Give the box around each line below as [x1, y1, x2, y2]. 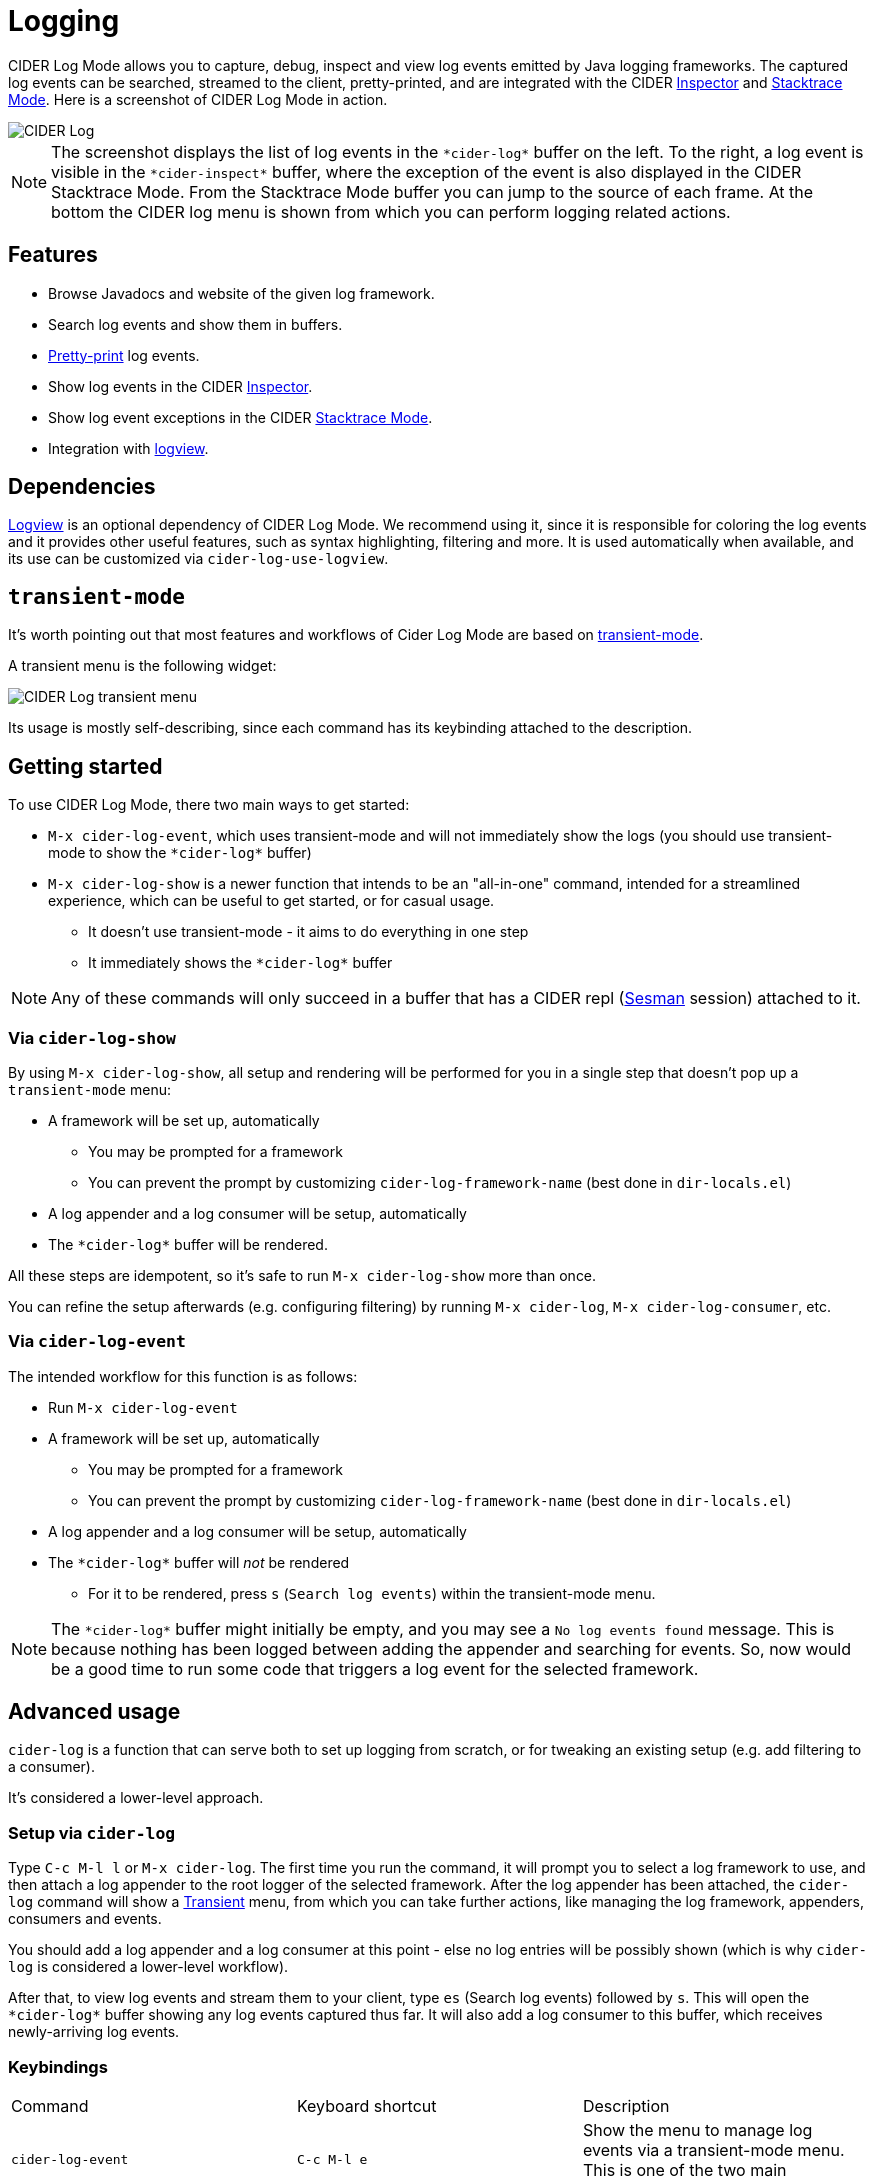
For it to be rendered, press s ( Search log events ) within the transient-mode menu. [88, 1584, 656, 1602]
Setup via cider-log [8, 1822, 176, 1843]
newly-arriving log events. [8, 2023, 180, 2041]
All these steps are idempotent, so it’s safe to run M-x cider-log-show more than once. [8, 1266, 597, 1284]
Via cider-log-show [8, 1027, 176, 1048]
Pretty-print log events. [48, 346, 200, 364]
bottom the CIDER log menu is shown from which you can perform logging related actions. [51, 201, 731, 222]
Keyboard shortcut [296, 2095, 437, 2116]
